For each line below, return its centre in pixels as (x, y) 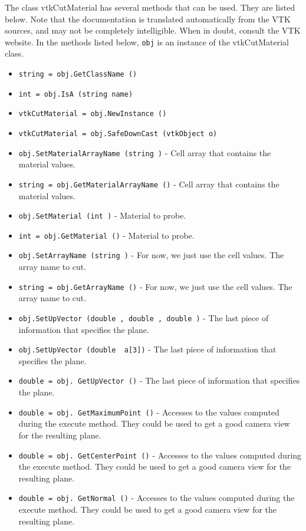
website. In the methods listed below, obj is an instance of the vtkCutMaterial (147, 42)
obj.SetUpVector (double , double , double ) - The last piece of (144, 317)
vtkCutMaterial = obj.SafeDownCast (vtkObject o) (118, 134)
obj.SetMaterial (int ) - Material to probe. (102, 215)
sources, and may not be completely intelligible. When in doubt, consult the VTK (153, 30)
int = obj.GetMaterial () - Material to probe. (106, 235)
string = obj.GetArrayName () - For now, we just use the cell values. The (155, 286)
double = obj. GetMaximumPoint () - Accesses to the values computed (149, 412)
